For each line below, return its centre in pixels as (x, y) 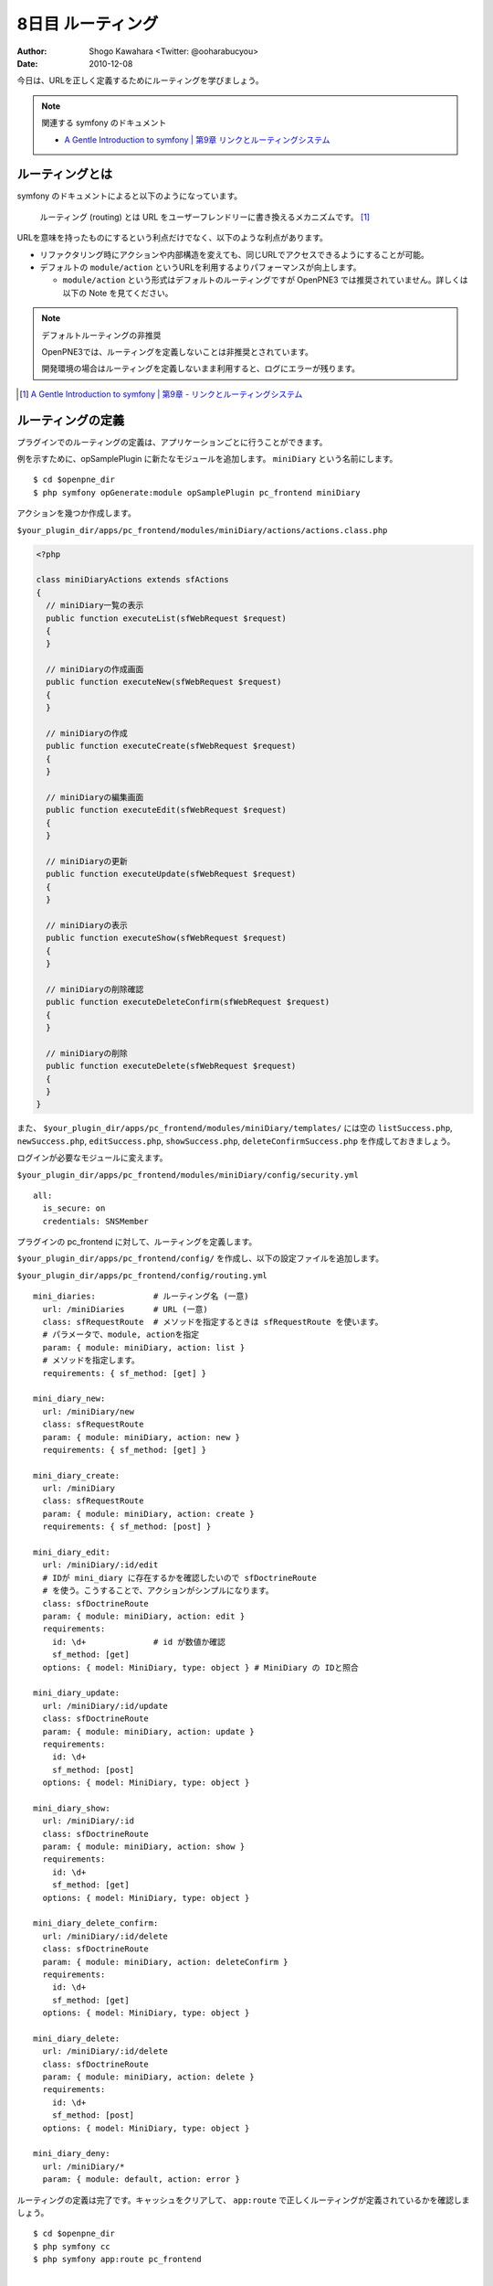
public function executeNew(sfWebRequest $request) (164, 682)
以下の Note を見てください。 (118, 293)
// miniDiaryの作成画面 (95, 669)
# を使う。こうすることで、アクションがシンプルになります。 (158, 1591)
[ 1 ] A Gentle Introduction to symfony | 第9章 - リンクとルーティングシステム (161, 394)
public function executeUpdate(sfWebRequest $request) (171, 874)
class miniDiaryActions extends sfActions (132, 580)
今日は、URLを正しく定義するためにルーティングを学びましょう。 (140, 80)
